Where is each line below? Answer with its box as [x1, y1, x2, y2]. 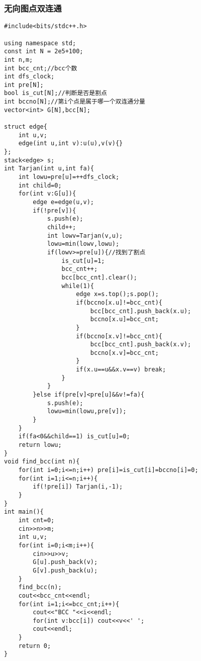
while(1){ [61, 282, 94, 290]
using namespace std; [4, 39, 76, 47]
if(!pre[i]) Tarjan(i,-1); [33, 483, 123, 491]
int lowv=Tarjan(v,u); [47, 232, 123, 239]
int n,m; [4, 56, 33, 63]
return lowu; [18, 441, 62, 449]
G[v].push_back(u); [33, 566, 98, 574]
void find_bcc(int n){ [4, 458, 80, 465]
